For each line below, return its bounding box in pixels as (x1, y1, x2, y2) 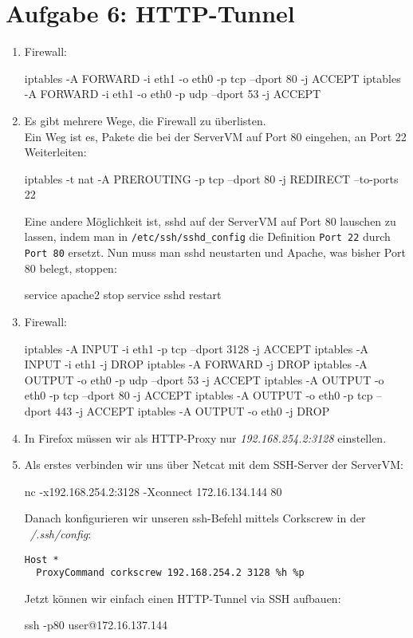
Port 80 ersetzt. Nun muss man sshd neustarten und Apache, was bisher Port (24, 244, 406, 261)
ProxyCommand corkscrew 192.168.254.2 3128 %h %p (36, 567, 305, 579)
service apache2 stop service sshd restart (24, 286, 222, 303)
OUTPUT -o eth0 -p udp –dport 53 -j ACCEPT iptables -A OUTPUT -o (24, 371, 384, 388)
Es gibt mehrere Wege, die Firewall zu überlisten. (24, 112, 266, 128)
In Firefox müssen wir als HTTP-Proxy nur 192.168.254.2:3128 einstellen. (24, 429, 387, 446)
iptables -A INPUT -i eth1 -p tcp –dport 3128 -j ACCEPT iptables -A (24, 340, 369, 356)
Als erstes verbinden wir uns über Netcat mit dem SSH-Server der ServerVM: (24, 456, 403, 473)
